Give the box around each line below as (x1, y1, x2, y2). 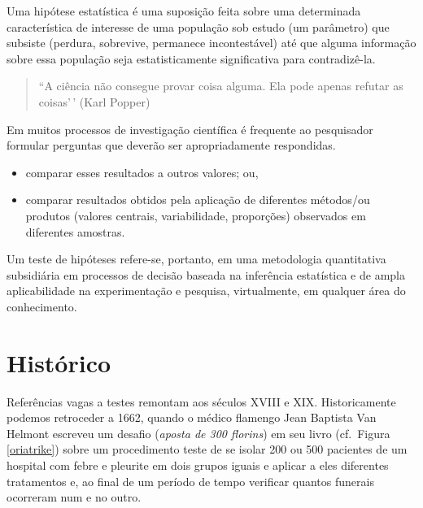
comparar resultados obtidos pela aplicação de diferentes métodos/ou (25, 191, 370, 208)
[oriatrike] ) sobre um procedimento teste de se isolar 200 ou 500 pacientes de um (7, 441, 408, 458)
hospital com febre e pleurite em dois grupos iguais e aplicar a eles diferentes (7, 457, 389, 473)
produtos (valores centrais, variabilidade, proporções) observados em (25, 206, 366, 224)
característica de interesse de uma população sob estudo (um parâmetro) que (7, 18, 390, 35)
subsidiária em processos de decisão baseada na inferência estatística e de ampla (7, 266, 405, 283)
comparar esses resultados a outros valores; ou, (25, 163, 259, 180)
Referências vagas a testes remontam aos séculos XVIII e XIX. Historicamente (7, 393, 396, 410)
